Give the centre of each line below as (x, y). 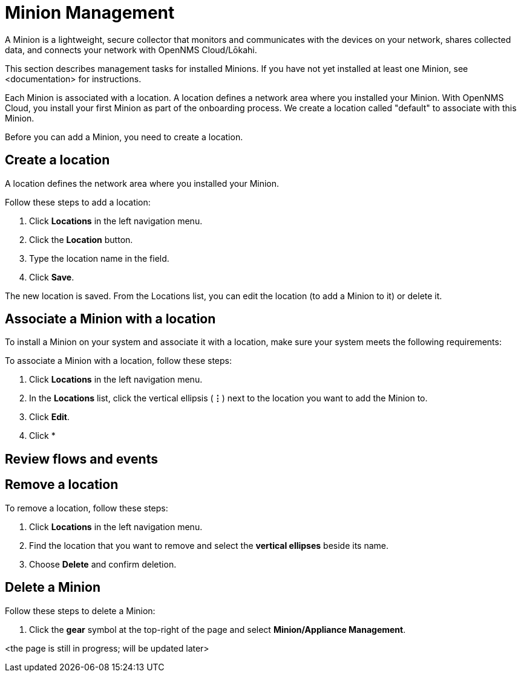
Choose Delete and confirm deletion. (103, 564)
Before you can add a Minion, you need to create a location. (124, 137)
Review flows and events (81, 459)
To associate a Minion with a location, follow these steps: (119, 361)
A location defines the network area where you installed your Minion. (142, 183)
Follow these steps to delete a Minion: (80, 611)
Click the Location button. (81, 239)
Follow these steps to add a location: (78, 202)
